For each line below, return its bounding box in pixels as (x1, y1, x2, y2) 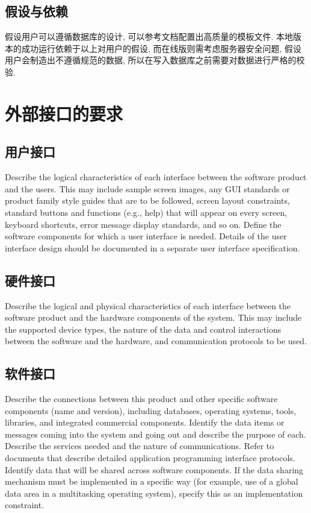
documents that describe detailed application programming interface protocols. (5, 452, 295, 464)
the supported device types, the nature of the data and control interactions (5, 323, 282, 335)
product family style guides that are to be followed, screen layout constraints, (5, 194, 290, 207)
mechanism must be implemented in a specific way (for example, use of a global (5, 475, 298, 488)
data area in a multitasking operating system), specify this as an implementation (5, 486, 303, 499)
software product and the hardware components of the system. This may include (5, 311, 302, 324)
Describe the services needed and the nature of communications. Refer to (5, 439, 274, 452)
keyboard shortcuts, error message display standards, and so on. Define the (5, 218, 282, 230)
